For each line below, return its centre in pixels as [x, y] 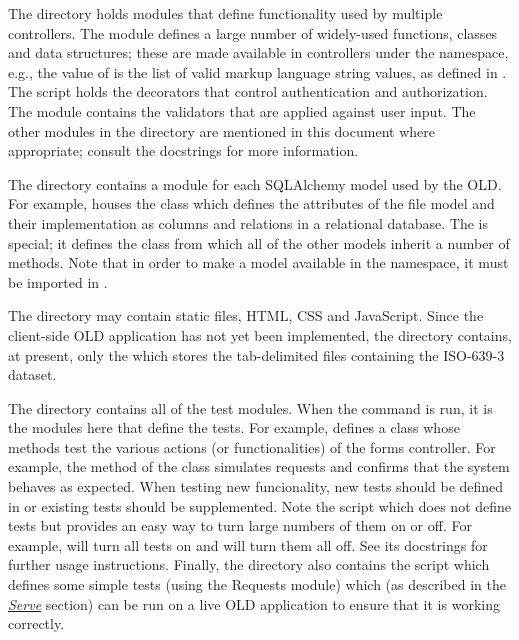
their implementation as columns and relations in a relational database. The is [248, 222]
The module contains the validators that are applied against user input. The [242, 110]
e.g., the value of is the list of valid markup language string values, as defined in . [257, 71]
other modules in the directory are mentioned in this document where [221, 130]
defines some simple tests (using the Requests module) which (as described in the [257, 584]
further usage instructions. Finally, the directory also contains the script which [249, 564]
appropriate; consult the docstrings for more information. [183, 150]
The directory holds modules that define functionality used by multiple [225, 13]
